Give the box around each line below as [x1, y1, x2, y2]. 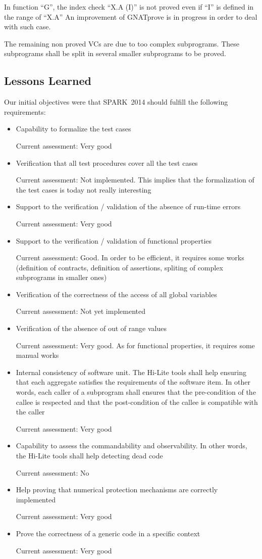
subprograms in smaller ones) [16, 272, 107, 283]
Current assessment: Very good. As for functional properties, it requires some [16, 340, 255, 350]
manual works [16, 350, 59, 360]
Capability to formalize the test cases [16, 123, 131, 134]
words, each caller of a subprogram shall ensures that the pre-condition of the [16, 387, 256, 397]
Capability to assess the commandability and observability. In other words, [16, 440, 247, 451]
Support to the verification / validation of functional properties [16, 235, 212, 246]
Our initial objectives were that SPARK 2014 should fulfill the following [4, 97, 228, 107]
